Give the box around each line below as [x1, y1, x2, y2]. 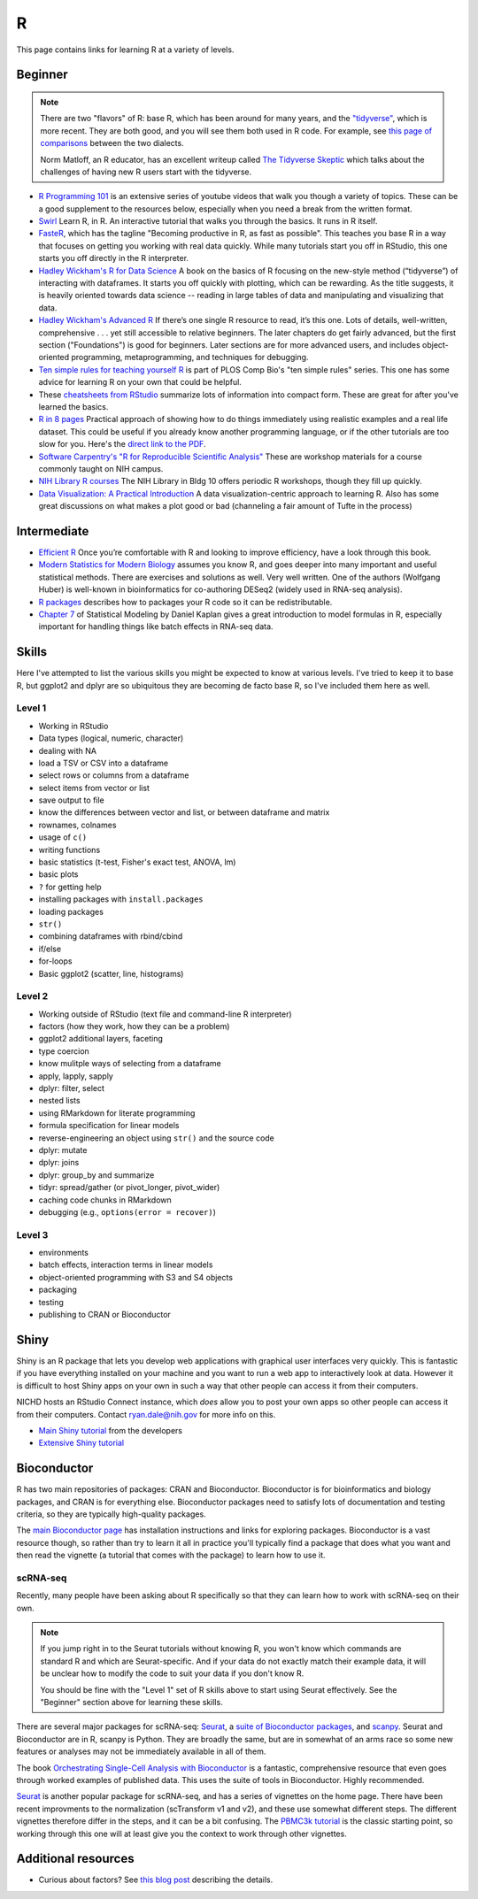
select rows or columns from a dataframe [38, 770, 189, 780]
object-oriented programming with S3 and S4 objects [38, 1272, 234, 1282]
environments [38, 1248, 89, 1258]
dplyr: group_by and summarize [38, 1169, 155, 1180]
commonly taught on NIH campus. [38, 463, 164, 473]
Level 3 [16, 1228, 49, 1241]
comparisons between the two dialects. [40, 138, 185, 149]
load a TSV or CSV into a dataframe [38, 757, 169, 768]
